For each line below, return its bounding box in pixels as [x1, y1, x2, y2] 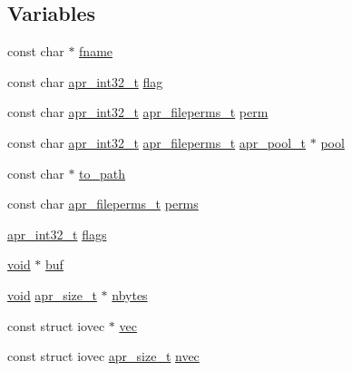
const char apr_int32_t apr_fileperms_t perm [7, 103, 269, 122]
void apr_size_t [7, 285, 97, 304]
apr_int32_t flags [7, 224, 107, 243]
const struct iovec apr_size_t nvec [7, 347, 200, 366]
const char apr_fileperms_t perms [7, 194, 199, 213]
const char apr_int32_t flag [7, 72, 163, 91]
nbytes [112, 285, 148, 304]
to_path [79, 163, 126, 182]
